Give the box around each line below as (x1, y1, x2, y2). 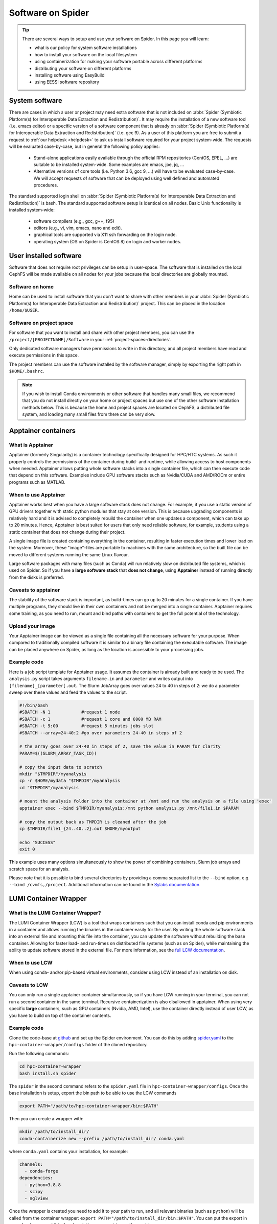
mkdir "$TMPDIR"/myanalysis (19, 771, 87, 777)
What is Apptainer (9, 441, 53, 448)
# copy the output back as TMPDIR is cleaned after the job (19, 819, 167, 824)
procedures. (33, 182, 58, 188)
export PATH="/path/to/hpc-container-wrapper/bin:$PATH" (19, 1103, 159, 1109)
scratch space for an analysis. (9, 866, 70, 871)
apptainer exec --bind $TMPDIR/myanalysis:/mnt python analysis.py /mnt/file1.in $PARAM (19, 805, 239, 811)
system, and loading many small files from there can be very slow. (22, 411, 156, 417)
